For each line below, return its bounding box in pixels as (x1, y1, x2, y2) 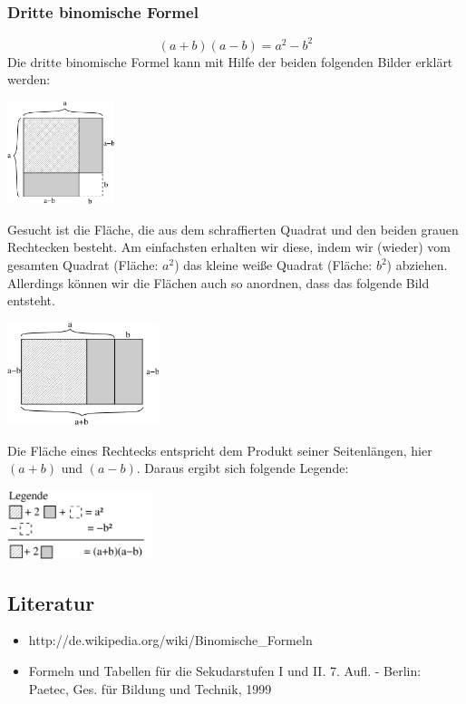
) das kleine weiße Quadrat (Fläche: (174, 256, 373, 275)
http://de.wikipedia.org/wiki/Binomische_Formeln (28, 631, 313, 650)
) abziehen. (386, 256, 448, 275)
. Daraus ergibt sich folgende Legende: (136, 458, 349, 477)
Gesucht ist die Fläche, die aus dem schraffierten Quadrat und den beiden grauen (7, 219, 459, 238)
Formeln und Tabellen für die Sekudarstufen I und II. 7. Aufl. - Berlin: (28, 661, 422, 680)
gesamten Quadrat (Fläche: (7, 256, 159, 275)
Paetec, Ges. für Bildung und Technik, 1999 (28, 679, 272, 698)
